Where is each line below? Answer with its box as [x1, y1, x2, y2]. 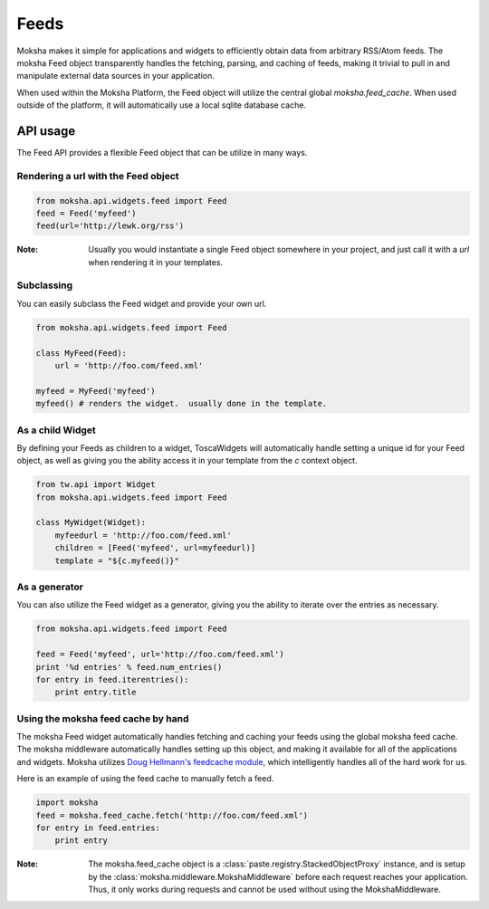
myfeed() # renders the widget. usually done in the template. [35, 398, 328, 409]
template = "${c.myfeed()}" [54, 555, 180, 566]
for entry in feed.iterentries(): [35, 675, 189, 684]
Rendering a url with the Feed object [16, 169, 180, 182]
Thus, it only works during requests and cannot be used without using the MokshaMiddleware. [88, 884, 441, 895]
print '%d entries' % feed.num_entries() [35, 662, 223, 672]
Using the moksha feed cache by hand [16, 712, 189, 724]
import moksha [35, 798, 99, 808]
